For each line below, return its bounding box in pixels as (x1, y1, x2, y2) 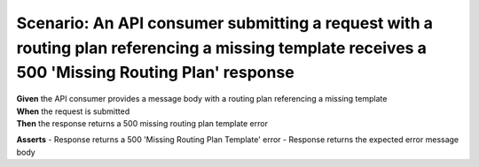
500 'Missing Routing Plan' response (16, 63, 294, 83)
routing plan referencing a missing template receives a (16, 38, 428, 57)
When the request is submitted (16, 106, 130, 117)
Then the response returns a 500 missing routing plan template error (16, 118, 268, 128)
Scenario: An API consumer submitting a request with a (16, 13, 434, 33)
